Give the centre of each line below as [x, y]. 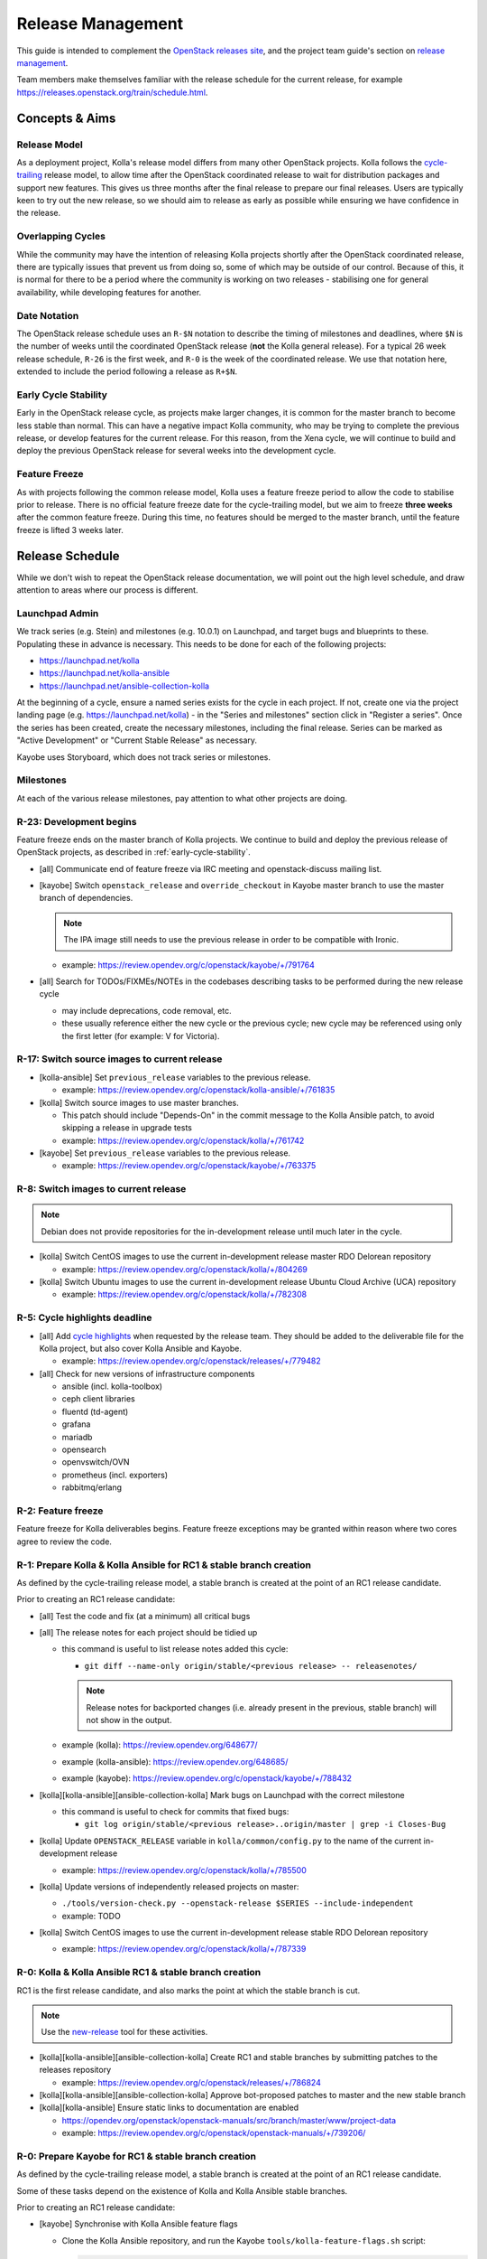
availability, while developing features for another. [109, 292]
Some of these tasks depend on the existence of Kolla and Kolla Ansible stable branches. [182, 2190]
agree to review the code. [64, 1542]
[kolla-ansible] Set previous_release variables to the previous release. [175, 1077]
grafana [76, 1424]
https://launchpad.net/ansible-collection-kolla [124, 686]
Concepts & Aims [66, 118]
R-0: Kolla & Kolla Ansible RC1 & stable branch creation [139, 1973]
